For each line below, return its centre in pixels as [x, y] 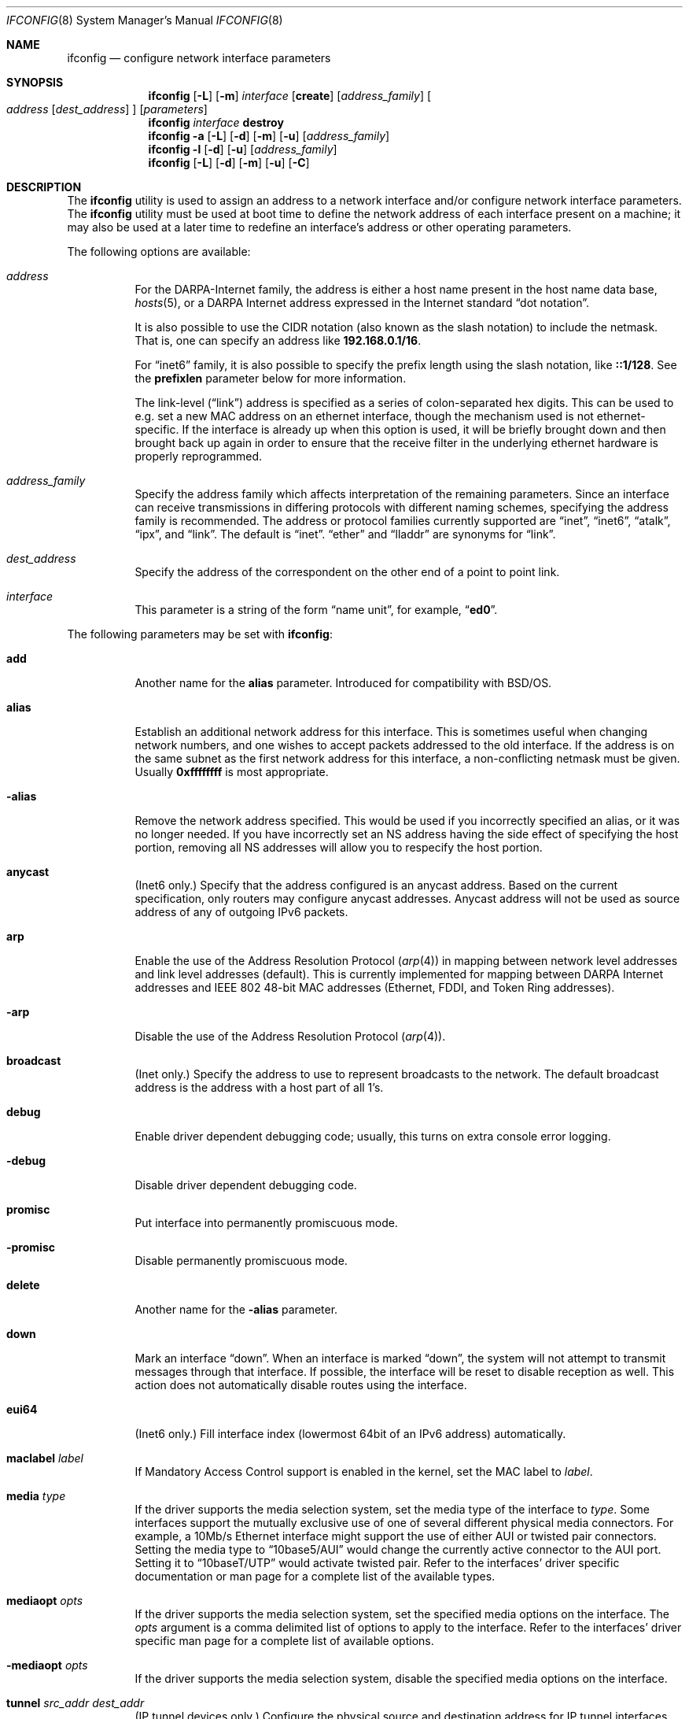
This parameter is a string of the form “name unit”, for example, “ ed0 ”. [316, 610]
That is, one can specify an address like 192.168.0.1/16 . [278, 340]
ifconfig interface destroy [216, 122]
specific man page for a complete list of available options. [284, 1641]
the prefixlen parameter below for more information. [271, 378]
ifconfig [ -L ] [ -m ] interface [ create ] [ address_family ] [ [290, 96]
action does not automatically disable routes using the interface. [301, 1385]
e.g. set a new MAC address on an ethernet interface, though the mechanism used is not [364, 416]
